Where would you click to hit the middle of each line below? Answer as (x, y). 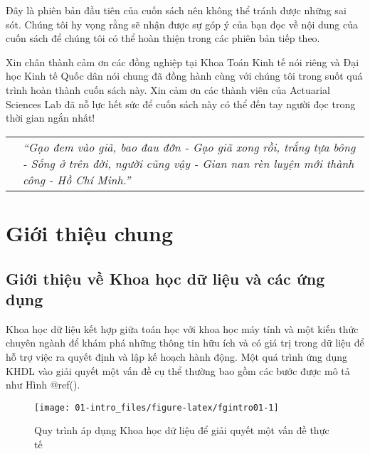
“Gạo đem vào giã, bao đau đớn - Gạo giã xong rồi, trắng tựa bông (189, 147)
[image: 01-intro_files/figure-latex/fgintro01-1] (157, 407)
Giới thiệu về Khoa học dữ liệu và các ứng (165, 278)
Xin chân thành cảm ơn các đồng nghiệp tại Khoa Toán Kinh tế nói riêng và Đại (183, 62)
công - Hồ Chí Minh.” (77, 179)
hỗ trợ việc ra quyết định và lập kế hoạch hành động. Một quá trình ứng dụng (177, 356)
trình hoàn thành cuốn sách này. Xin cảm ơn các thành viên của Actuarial (168, 89)
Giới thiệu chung (90, 232)
